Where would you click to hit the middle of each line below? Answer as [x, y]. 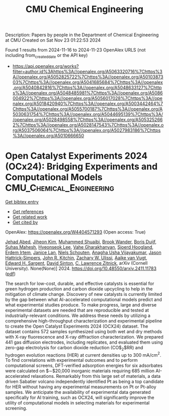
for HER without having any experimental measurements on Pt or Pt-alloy [81, 387]
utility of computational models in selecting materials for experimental [77, 403]
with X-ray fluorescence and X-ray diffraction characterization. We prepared [84, 337]
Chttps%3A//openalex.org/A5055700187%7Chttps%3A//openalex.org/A [88, 109]
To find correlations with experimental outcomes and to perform [71, 360]
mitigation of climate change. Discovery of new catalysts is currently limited [84, 294]
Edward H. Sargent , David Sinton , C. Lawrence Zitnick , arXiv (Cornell [76, 263]
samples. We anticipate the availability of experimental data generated [78, 392]
